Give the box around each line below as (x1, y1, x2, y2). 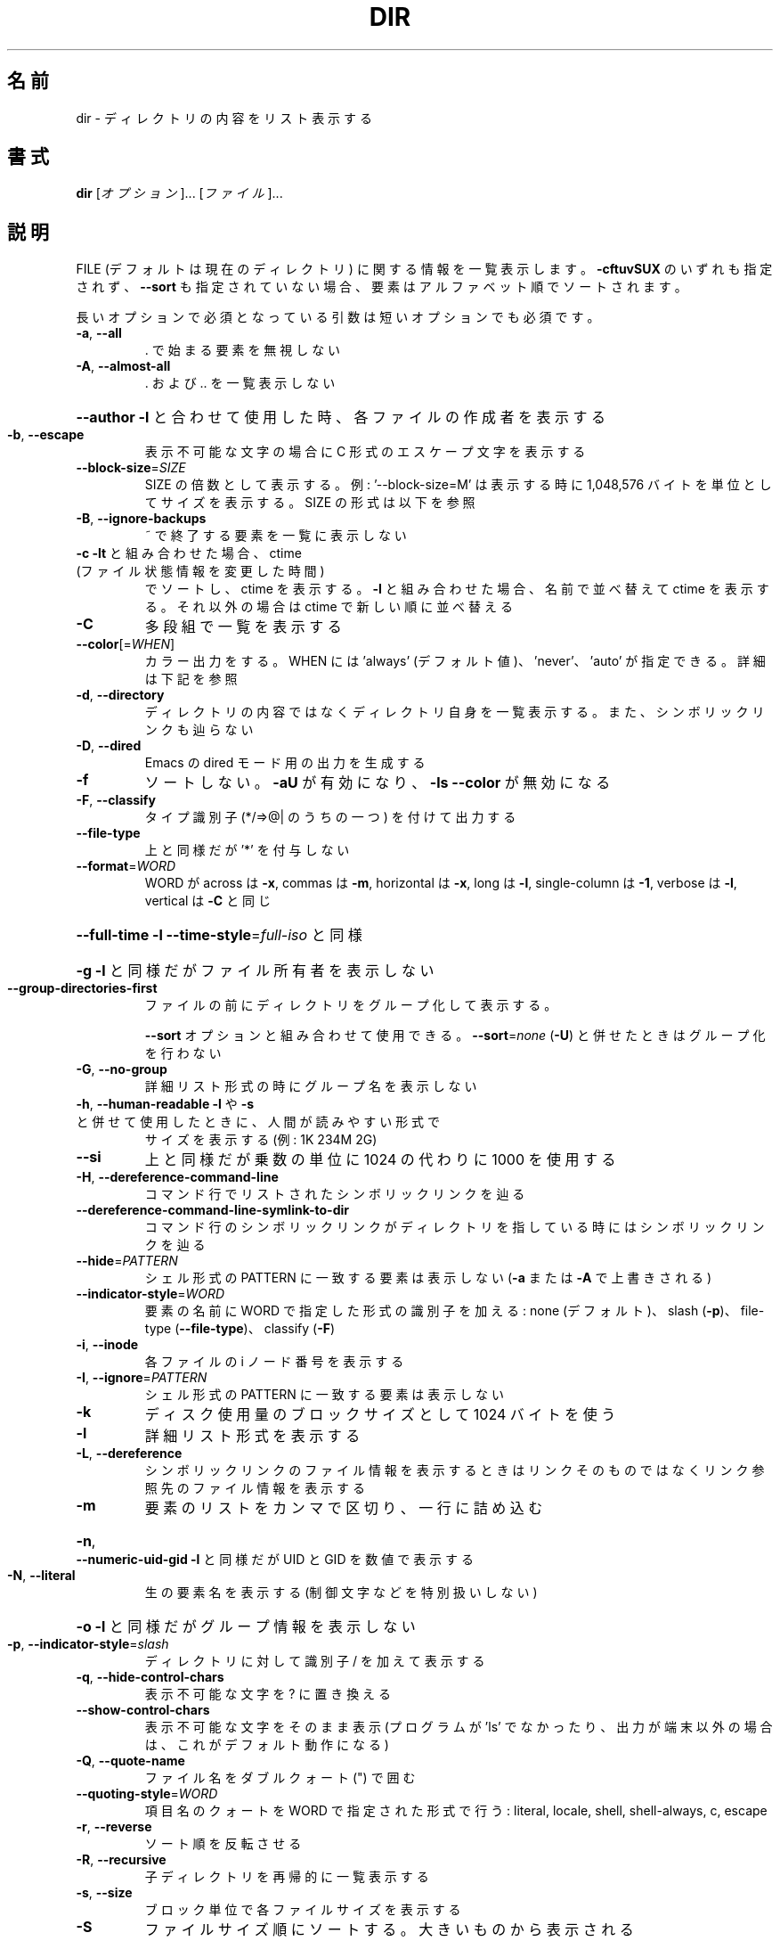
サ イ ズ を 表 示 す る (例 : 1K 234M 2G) (144, 1132, 378, 1148)
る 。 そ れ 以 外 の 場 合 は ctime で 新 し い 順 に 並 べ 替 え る (144, 599, 513, 615)
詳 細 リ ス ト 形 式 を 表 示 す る (144, 1427, 361, 1446)
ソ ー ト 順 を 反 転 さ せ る (144, 1836, 302, 1852)
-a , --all (76, 325, 122, 341)
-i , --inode (76, 1337, 139, 1353)
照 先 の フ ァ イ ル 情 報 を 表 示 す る (144, 1480, 365, 1496)
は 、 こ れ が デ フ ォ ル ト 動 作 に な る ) (144, 1737, 389, 1753)
